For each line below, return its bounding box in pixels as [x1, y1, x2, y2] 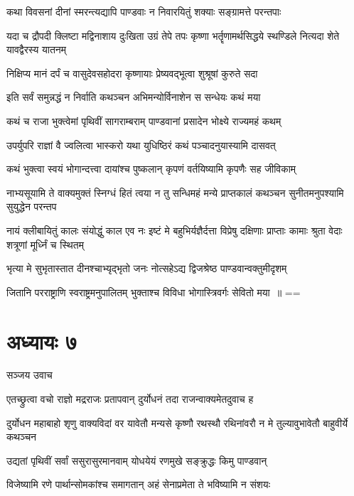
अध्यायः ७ [6, 326, 77, 355]
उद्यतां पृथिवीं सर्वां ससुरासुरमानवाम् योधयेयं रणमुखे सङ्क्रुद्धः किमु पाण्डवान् [6, 453, 267, 468]
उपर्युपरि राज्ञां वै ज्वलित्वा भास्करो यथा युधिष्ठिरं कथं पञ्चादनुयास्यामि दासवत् [6, 137, 276, 152]
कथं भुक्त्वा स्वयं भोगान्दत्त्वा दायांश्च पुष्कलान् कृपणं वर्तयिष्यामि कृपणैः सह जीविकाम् [6, 161, 296, 176]
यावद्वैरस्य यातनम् [6, 42, 67, 57]
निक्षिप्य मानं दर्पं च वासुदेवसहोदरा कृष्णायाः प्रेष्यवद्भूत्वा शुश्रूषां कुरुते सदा [6, 65, 258, 80]
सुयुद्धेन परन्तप [6, 199, 57, 214]
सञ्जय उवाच [6, 367, 53, 382]
